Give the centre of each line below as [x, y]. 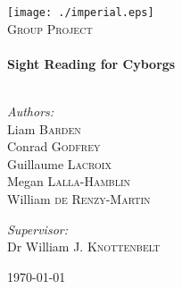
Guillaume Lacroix [59, 163]
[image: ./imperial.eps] [81, 13]
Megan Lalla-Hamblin [69, 181]
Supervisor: [37, 229]
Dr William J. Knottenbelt [84, 246]
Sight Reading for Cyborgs [91, 63]
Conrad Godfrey [54, 146]
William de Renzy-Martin [79, 199]
